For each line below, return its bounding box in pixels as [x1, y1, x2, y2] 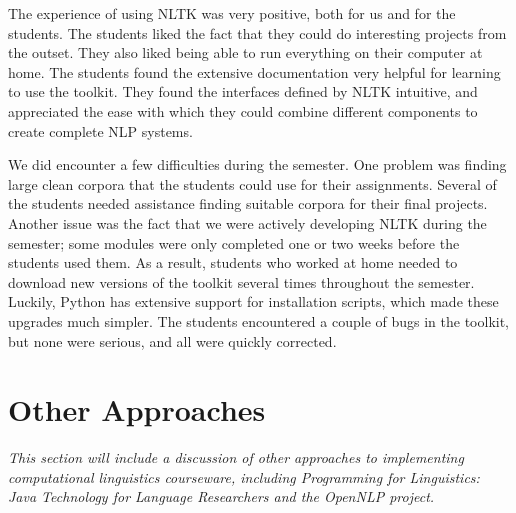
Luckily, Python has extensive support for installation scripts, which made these [8, 291, 499, 312]
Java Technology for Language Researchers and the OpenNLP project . [8, 486, 435, 507]
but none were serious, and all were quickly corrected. [8, 330, 337, 351]
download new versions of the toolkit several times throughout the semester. [8, 271, 475, 292]
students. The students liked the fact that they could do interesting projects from [8, 22, 507, 43]
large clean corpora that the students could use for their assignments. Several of [8, 173, 497, 194]
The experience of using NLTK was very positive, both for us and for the [8, 3, 456, 23]
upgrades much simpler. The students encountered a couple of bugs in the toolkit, [8, 310, 510, 331]
